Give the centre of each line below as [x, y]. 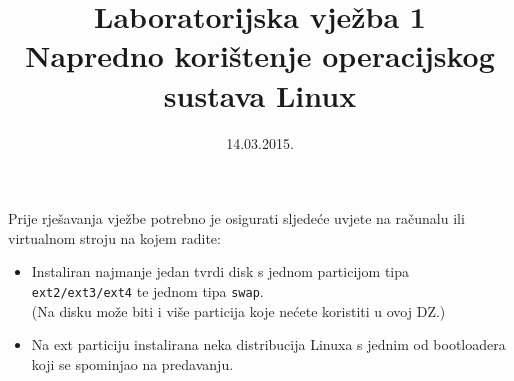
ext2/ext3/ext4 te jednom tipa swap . [147, 290]
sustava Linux [260, 94]
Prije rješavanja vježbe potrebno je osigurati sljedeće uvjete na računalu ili [236, 218]
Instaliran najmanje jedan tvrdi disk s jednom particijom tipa [220, 271]
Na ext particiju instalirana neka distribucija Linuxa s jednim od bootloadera [268, 344]
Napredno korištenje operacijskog [260, 55]
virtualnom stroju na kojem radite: [114, 237]
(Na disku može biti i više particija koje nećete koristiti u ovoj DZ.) [238, 310]
